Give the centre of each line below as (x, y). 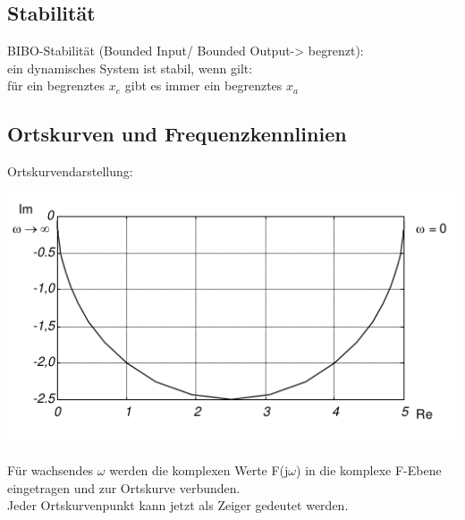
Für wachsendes (51, 470)
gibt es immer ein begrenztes (203, 85)
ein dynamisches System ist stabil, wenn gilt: (130, 68)
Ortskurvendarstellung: (70, 171)
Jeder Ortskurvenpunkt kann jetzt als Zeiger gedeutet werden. (178, 505)
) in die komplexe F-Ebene (369, 470)
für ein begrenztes (56, 85)
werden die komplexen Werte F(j (199, 470)
